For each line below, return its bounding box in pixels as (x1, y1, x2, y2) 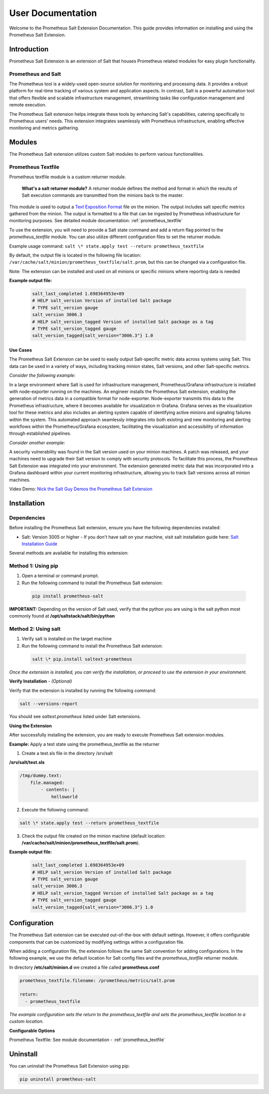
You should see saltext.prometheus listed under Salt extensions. (9, 714, 141, 720)
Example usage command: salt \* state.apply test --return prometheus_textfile (9, 243, 204, 249)
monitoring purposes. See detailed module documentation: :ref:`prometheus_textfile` (9, 218, 183, 224)
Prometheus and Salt (9, 70, 61, 77)
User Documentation (9, 7, 97, 18)
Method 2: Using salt (9, 626, 61, 632)
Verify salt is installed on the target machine (21, 636, 112, 642)
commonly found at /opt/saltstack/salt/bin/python (9, 613, 115, 619)
